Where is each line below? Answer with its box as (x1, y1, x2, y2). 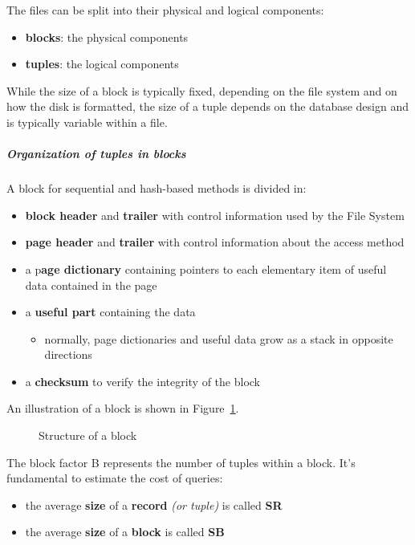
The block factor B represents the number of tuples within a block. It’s (6, 453, 356, 470)
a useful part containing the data (25, 303, 196, 320)
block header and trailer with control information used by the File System (25, 206, 405, 223)
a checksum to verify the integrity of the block (25, 372, 261, 389)
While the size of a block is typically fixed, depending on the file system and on (6, 82, 397, 99)
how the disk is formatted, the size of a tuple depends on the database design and (6, 98, 409, 115)
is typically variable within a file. (6, 113, 168, 130)
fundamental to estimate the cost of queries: (6, 470, 223, 486)
